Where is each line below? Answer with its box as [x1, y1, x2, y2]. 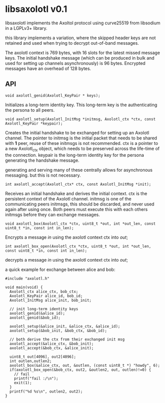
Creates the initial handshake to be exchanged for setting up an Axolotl [5, 130, 150, 135]
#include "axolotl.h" [5, 276, 50, 281]
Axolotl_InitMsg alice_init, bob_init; [9, 298, 92, 303]
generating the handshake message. [5, 157, 80, 163]
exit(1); [14, 380, 32, 385]
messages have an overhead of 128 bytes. [5, 66, 91, 71]
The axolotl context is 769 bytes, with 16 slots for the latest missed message [5, 50, 161, 56]
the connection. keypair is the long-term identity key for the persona [5, 152, 144, 158]
